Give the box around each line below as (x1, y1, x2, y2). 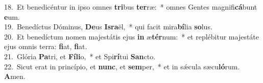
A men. (4, 71, 26, 81)
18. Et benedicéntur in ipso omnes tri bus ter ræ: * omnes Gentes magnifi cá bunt (4, 2, 257, 12)
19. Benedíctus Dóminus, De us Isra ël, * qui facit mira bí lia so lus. (4, 21, 212, 32)
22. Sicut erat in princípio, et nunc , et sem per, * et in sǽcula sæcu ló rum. (4, 61, 240, 71)
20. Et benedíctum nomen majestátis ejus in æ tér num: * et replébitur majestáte (4, 31, 259, 41)
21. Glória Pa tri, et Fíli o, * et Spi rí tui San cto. (4, 51, 156, 61)
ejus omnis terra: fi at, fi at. (4, 41, 87, 52)
